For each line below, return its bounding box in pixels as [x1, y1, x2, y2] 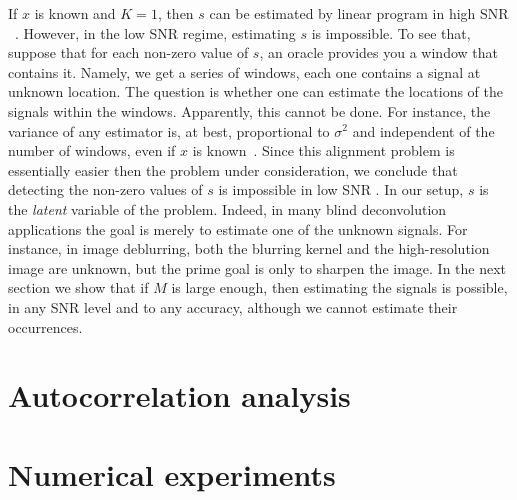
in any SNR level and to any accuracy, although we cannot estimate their [8, 296, 458, 317]
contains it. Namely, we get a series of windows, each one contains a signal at [8, 61, 481, 82]
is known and [34, 3, 116, 23]
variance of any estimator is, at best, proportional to [8, 120, 330, 141]
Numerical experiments [8, 453, 336, 494]
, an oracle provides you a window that [259, 42, 498, 63]
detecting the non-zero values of [8, 179, 203, 200]
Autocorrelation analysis [8, 375, 351, 416]
